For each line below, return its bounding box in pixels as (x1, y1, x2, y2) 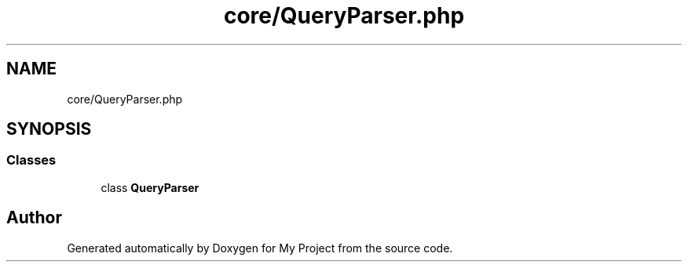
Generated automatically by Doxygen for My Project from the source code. (67, 241, 453, 255)
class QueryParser (101, 180, 199, 194)
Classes (6, 152, 57, 168)
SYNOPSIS (6, 119, 92, 139)
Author (6, 208, 62, 228)
